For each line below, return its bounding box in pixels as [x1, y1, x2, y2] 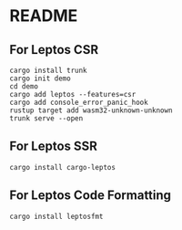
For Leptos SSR [9, 139, 98, 154]
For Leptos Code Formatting [9, 188, 171, 204]
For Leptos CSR [9, 42, 98, 57]
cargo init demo [9, 74, 71, 83]
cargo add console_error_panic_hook [9, 98, 148, 107]
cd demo [9, 82, 39, 91]
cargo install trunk [9, 66, 88, 75]
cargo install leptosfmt [9, 212, 104, 221]
